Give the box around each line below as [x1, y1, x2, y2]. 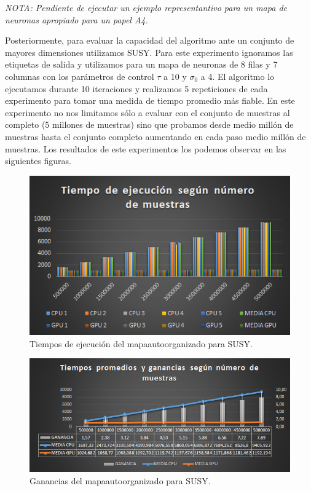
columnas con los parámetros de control [5, 69, 154, 82]
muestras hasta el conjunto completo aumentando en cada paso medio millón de [5, 130, 306, 143]
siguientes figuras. [5, 154, 71, 167]
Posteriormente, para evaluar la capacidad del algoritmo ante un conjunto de [5, 34, 294, 47]
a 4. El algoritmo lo [200, 69, 275, 82]
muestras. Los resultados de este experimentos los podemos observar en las [5, 142, 286, 155]
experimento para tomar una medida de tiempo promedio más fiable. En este [5, 94, 295, 107]
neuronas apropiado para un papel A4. [5, 13, 148, 26]
